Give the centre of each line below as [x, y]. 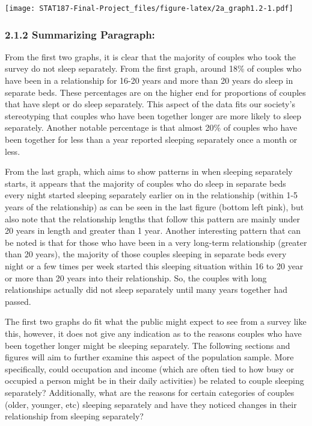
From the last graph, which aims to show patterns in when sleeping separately [149, 171]
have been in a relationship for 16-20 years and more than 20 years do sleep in [149, 80]
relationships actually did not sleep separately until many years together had [146, 290]
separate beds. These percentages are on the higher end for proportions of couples [155, 92]
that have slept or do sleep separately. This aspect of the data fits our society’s [150, 104]
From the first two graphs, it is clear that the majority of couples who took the [151, 56]
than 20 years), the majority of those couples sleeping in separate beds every [146, 254]
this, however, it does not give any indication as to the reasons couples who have [153, 333]
